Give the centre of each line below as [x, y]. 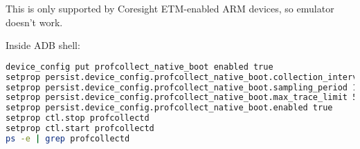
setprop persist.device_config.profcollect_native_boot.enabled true [169, 108]
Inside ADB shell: [43, 45]
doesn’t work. [34, 22]
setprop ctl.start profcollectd [80, 129]
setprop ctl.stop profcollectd [78, 118]
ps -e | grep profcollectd [68, 138]
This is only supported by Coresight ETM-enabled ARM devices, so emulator [170, 8]
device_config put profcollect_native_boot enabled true [139, 67]
